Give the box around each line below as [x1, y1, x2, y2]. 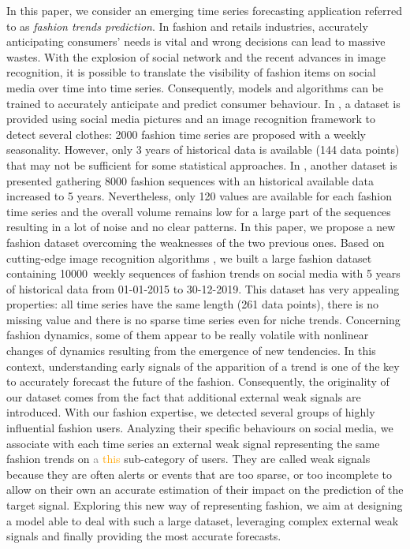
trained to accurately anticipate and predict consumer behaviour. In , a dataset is [6, 95, 401, 111]
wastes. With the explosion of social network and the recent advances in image [6, 48, 386, 65]
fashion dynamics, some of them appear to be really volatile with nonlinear [6, 327, 369, 343]
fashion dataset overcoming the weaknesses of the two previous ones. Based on [6, 233, 385, 250]
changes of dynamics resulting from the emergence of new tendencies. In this [6, 342, 376, 359]
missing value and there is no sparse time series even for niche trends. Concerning [6, 311, 401, 327]
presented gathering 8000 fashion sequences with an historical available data [6, 172, 375, 189]
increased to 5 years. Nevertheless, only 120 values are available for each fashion [6, 188, 393, 204]
